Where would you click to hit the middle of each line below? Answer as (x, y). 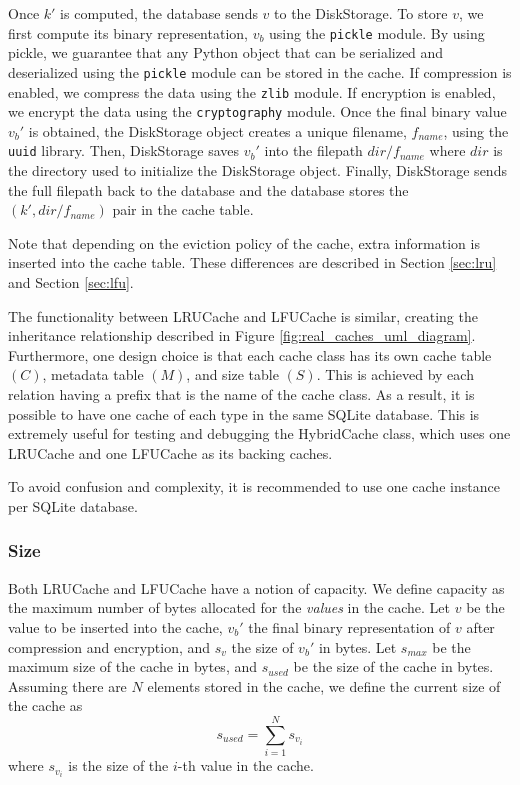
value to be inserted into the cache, (115, 626)
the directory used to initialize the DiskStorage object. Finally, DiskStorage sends (257, 170)
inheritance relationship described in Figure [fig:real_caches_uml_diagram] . (242, 335)
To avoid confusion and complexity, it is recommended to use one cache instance (254, 486)
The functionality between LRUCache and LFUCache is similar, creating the (243, 315)
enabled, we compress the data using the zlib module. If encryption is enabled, (252, 91)
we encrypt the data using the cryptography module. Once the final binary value (257, 111)
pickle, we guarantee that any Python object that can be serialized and (226, 52)
